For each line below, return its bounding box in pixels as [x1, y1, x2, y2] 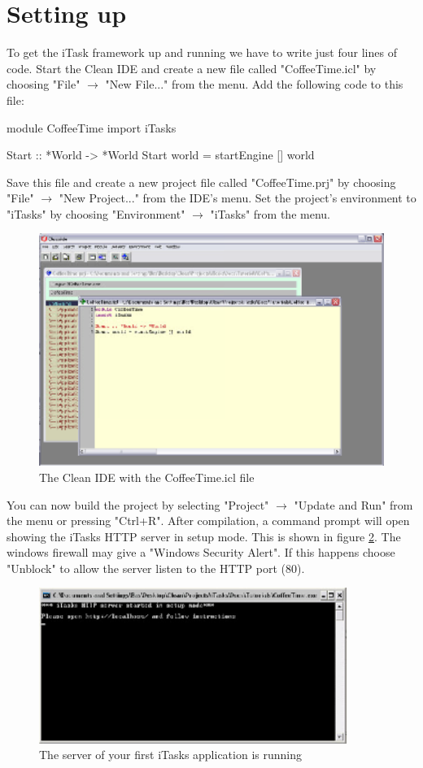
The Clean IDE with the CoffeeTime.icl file [39, 468, 255, 485]
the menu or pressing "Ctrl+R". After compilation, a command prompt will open [7, 512, 410, 529]
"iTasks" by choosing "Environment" [7, 205, 185, 222]
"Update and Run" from [294, 496, 413, 513]
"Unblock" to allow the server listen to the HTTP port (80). [7, 559, 305, 576]
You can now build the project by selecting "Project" [7, 496, 269, 513]
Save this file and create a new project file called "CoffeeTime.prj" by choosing [7, 173, 396, 190]
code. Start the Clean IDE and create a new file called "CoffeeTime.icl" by [7, 59, 377, 76]
